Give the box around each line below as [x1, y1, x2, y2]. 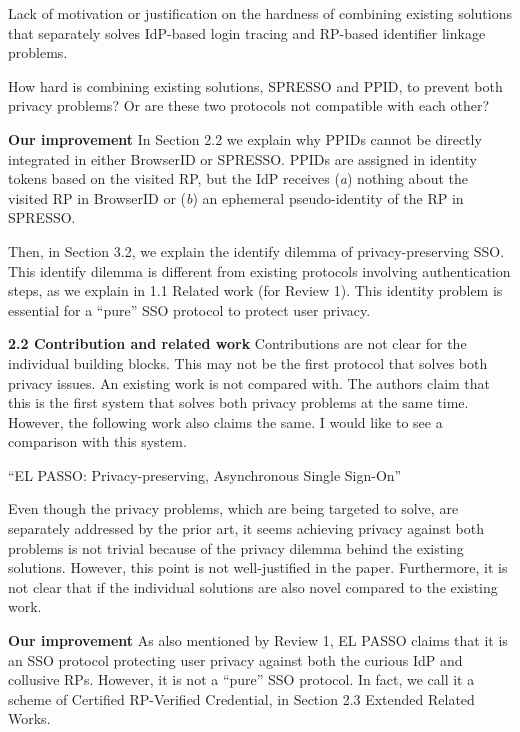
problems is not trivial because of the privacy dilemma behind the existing [8, 537, 464, 558]
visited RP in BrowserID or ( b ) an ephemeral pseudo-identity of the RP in [8, 187, 464, 208]
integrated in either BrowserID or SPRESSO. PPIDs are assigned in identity [8, 148, 477, 169]
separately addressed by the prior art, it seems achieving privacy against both [8, 518, 484, 539]
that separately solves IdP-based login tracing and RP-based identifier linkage [8, 22, 486, 43]
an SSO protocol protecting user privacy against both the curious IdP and [8, 649, 463, 670]
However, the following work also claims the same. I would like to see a [8, 411, 443, 432]
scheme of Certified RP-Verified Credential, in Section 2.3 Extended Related [8, 688, 475, 709]
